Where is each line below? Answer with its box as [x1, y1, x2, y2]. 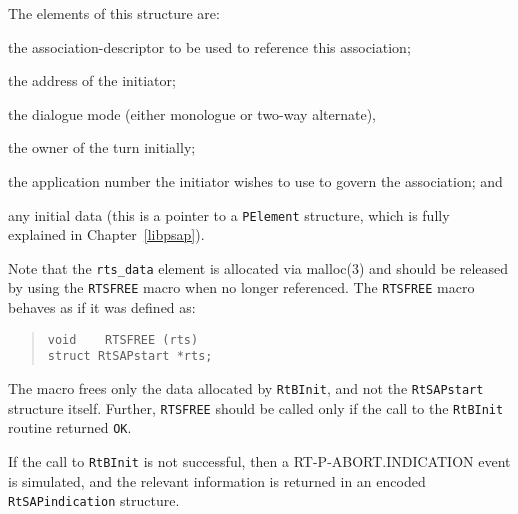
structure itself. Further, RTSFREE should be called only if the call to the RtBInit [8, 397, 504, 418]
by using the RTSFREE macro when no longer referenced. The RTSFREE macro [8, 277, 475, 298]
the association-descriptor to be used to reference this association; [8, 36, 411, 57]
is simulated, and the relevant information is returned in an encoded [8, 470, 426, 491]
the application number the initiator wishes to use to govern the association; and [8, 170, 503, 191]
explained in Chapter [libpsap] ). [8, 224, 205, 245]
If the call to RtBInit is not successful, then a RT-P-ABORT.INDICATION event [8, 451, 511, 471]
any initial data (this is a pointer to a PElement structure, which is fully [8, 204, 450, 225]
